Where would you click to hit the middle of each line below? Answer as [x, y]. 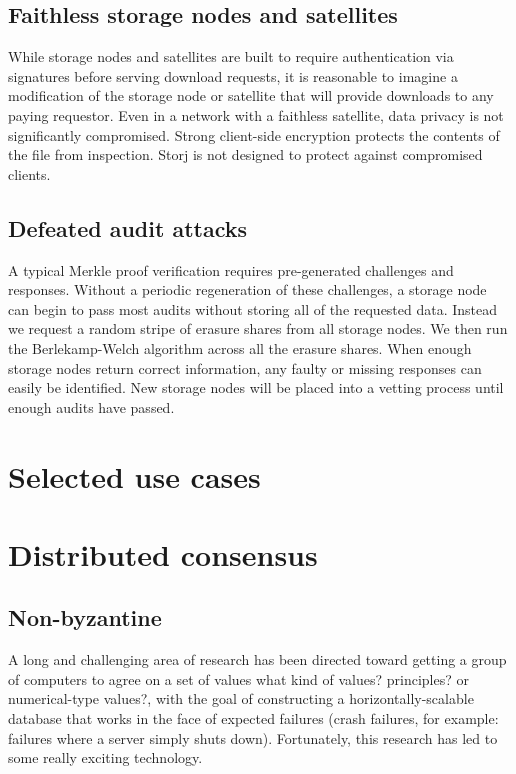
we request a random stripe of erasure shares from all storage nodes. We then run [258, 328]
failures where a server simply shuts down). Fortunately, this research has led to [253, 737]
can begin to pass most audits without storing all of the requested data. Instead [253, 308]
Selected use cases [134, 475]
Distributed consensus [163, 553]
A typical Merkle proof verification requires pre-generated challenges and [231, 269]
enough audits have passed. [91, 406]
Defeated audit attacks [127, 227]
